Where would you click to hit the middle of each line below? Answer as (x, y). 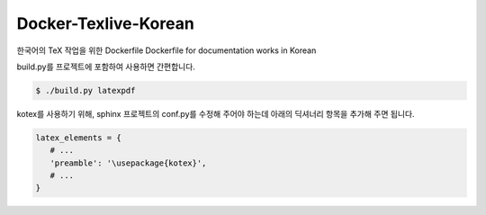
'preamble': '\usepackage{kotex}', (128, 163)
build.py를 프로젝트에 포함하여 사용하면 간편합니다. (106, 67)
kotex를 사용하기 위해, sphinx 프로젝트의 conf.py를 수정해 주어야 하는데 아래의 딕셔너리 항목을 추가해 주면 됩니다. (216, 113)
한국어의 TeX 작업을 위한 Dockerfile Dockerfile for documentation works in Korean (166, 50)
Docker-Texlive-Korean (106, 23)
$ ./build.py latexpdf (85, 90)
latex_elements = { (78, 138)
